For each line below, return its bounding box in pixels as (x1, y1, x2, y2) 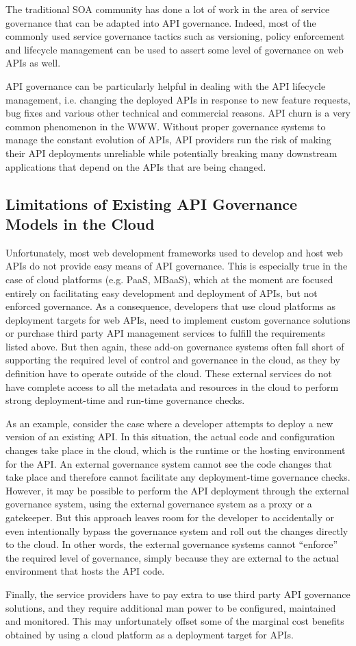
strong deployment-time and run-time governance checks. (5, 393, 245, 407)
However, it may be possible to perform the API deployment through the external (5, 483, 349, 497)
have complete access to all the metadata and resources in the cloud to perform (5, 379, 339, 394)
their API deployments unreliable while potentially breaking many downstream (5, 145, 338, 160)
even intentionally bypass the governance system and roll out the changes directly (5, 523, 348, 538)
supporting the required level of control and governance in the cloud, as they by (5, 352, 340, 367)
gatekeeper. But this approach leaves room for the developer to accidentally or (5, 510, 335, 524)
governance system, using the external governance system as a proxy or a (5, 497, 312, 511)
